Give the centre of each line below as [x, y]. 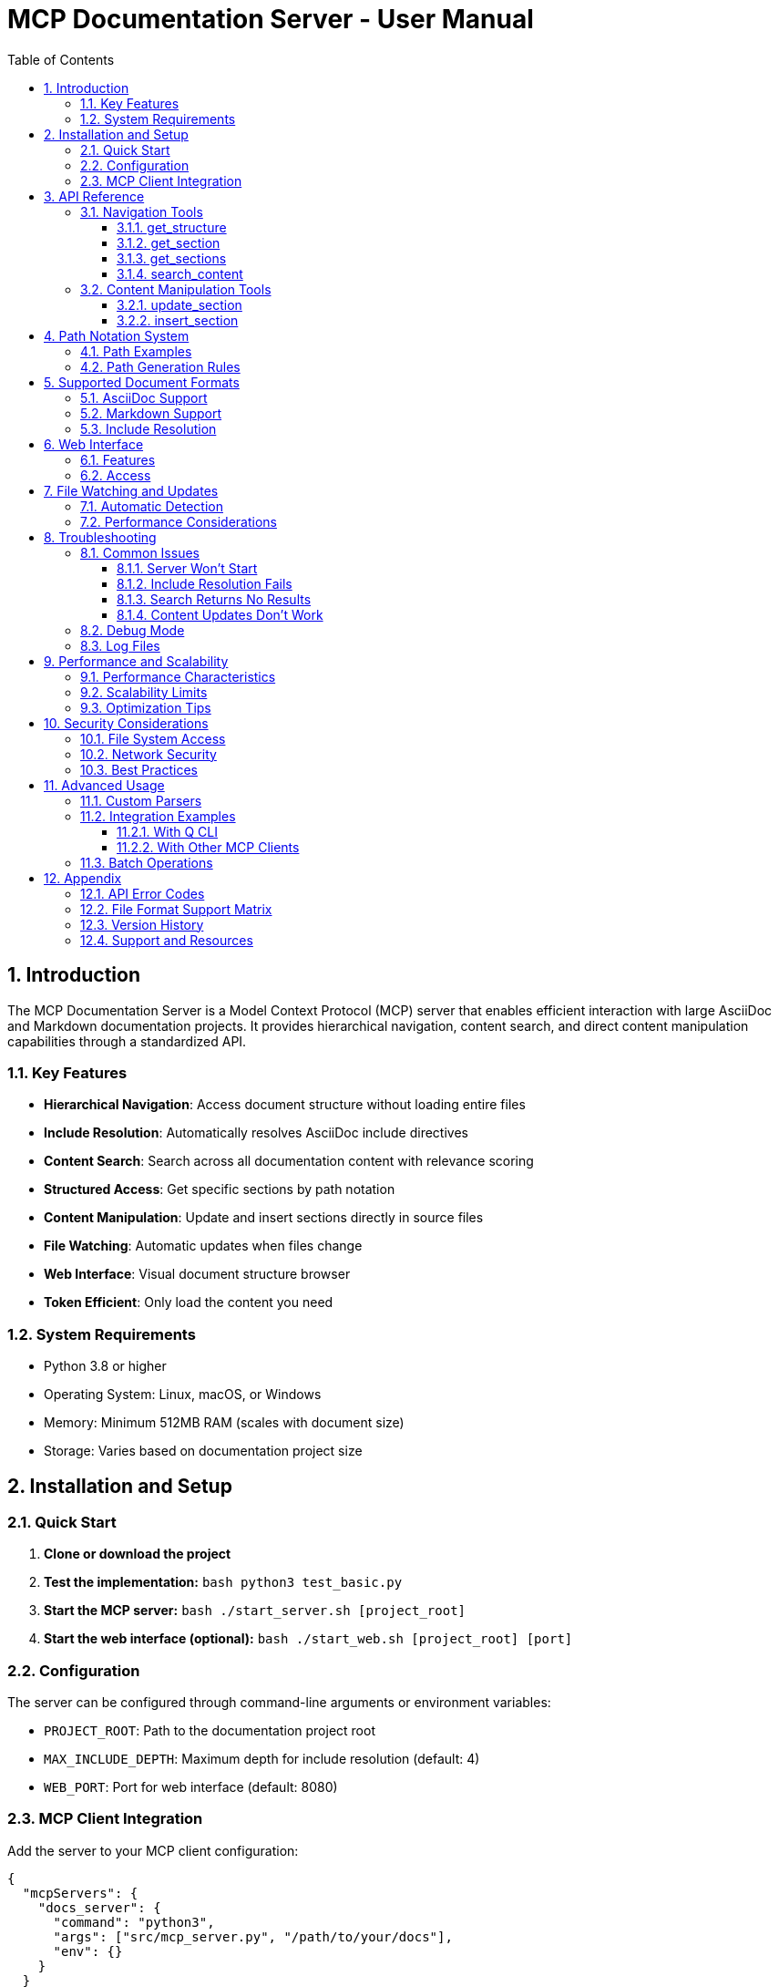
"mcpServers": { [80, 1893]
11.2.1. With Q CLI [167, 831]
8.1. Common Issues [140, 552]
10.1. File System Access [153, 738]
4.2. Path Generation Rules [160, 366]
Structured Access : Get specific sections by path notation [220, 1189]
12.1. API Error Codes [143, 893]
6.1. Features [118, 459]
